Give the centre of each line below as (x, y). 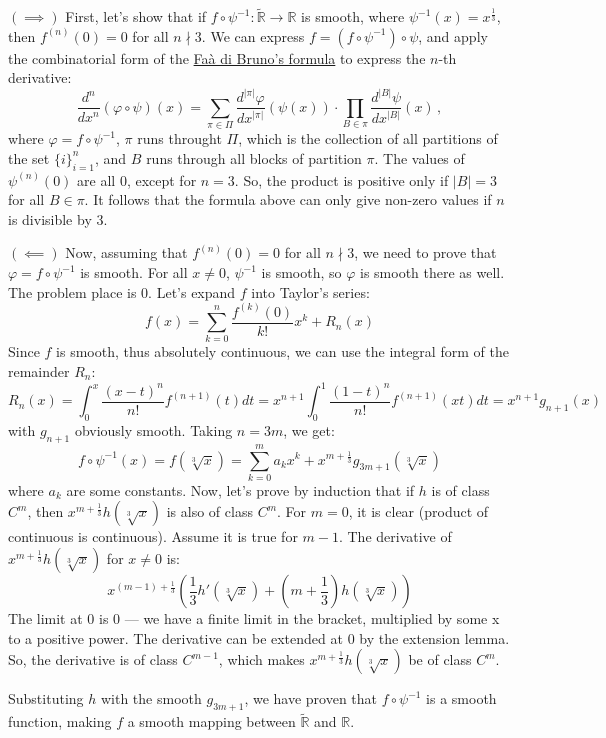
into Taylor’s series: (310, 291)
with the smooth (151, 698)
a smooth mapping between (211, 721)
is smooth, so (301, 272)
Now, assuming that (126, 252)
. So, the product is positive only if (341, 179)
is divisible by (50, 218)
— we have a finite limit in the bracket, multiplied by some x (312, 618)
